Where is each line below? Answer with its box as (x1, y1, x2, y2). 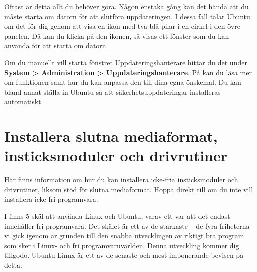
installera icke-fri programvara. (4, 194, 98, 204)
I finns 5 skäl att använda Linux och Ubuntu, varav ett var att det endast (4, 211, 230, 221)
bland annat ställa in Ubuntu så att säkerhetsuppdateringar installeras (4, 86, 221, 97)
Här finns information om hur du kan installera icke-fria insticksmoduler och (4, 174, 238, 185)
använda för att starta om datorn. (4, 40, 108, 51)
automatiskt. (4, 96, 43, 107)
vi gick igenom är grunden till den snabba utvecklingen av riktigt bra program (4, 230, 244, 241)
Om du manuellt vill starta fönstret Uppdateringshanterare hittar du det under (4, 57, 247, 67)
